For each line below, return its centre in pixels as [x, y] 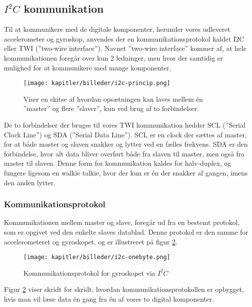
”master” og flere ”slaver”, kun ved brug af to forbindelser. [111, 108]
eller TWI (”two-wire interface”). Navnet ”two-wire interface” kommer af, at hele [125, 48]
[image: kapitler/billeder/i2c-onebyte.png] [97, 257]
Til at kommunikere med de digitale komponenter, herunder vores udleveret [117, 29]
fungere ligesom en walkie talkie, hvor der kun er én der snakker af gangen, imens [126, 172]
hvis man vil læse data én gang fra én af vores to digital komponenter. [109, 299]
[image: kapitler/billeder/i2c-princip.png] [97, 83]
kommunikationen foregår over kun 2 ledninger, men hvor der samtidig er [114, 57]
